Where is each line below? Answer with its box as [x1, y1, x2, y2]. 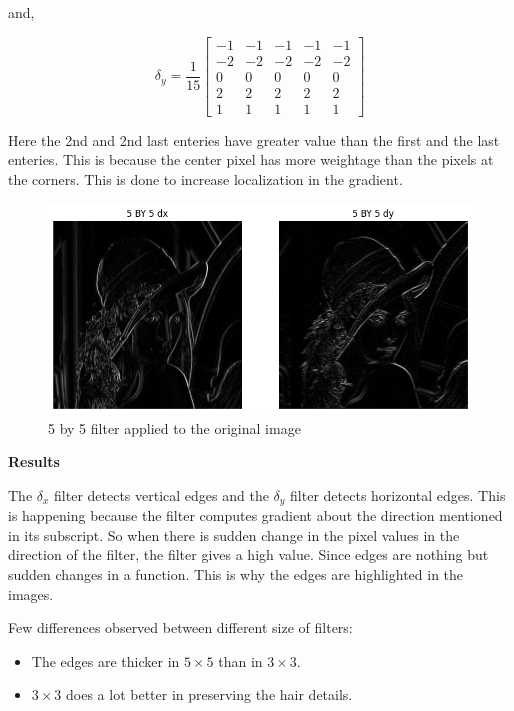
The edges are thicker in [31, 650, 180, 671]
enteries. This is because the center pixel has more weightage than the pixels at [8, 149, 494, 170]
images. [8, 583, 54, 604]
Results [8, 451, 60, 472]
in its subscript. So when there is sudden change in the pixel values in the [8, 524, 460, 545]
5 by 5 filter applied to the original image [48, 417, 301, 438]
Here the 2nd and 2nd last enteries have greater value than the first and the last [8, 129, 500, 150]
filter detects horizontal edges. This [290, 484, 506, 505]
